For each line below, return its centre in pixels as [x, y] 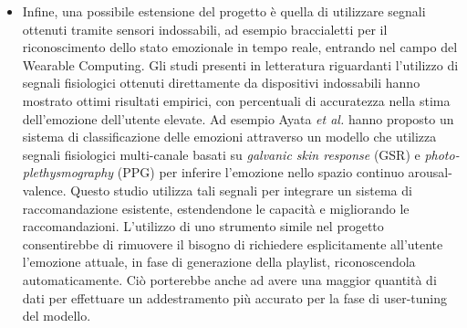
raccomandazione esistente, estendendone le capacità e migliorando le [216, 208]
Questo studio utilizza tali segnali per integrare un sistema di [241, 190]
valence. [44, 190]
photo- [442, 154]
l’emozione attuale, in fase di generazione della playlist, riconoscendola [219, 262]
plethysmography [68, 172]
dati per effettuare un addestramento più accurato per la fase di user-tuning [235, 297]
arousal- [430, 172]
